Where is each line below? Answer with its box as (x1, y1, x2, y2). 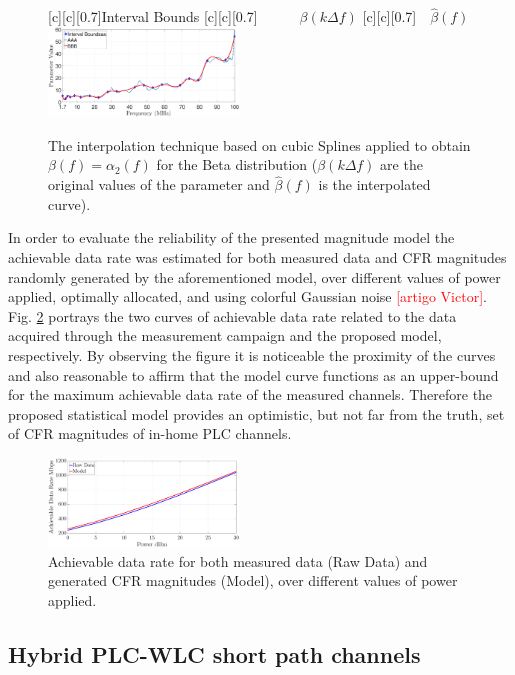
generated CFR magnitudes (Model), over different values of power (48, 570, 458, 591)
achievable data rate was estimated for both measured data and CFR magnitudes (8, 246, 507, 267)
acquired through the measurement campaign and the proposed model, (8, 325, 442, 346)
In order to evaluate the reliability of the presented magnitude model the (8, 227, 455, 248)
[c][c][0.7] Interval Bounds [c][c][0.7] (48, 6, 258, 27)
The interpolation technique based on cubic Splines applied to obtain (48, 134, 471, 155)
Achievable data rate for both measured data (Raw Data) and (48, 550, 428, 571)
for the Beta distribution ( (156, 154, 318, 175)
